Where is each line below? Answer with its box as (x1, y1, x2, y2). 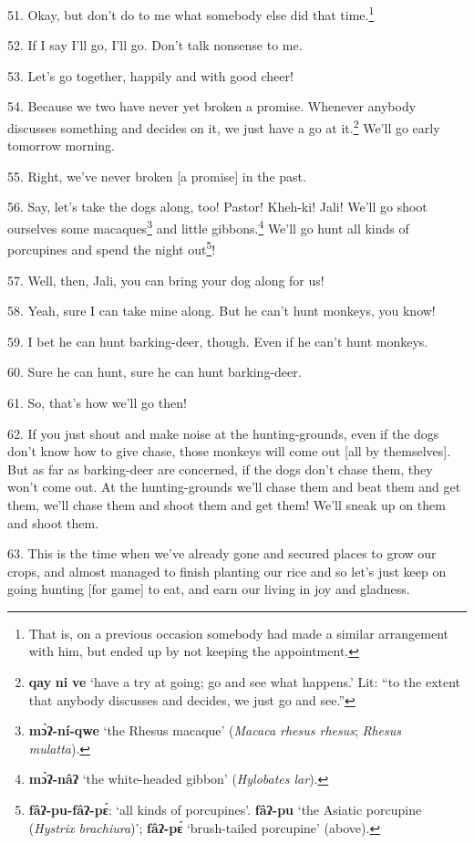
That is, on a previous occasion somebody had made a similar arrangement (28, 623, 448, 642)
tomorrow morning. (7, 136, 115, 155)
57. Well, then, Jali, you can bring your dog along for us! (7, 270, 325, 289)
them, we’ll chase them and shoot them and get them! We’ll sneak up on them (7, 495, 446, 514)
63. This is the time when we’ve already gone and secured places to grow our (7, 544, 437, 563)
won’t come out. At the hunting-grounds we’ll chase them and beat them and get (7, 477, 461, 496)
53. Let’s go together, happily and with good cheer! (7, 66, 294, 85)
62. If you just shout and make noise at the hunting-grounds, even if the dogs (7, 423, 439, 443)
